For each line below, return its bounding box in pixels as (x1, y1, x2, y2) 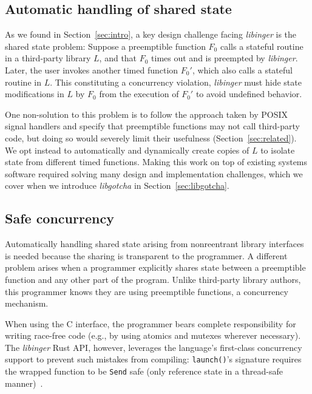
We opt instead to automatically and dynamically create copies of (5, 143, 249, 156)
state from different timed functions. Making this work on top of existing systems (5, 155, 308, 168)
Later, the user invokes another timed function (5, 63, 178, 76)
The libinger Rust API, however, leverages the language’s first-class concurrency (5, 341, 302, 353)
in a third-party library (5, 52, 91, 64)
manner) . (5, 376, 43, 389)
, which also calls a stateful (192, 63, 293, 76)
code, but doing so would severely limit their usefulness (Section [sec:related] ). (5, 131, 297, 144)
